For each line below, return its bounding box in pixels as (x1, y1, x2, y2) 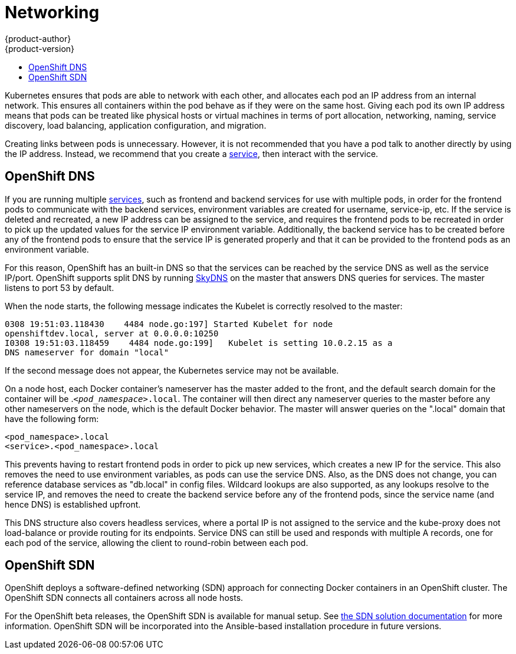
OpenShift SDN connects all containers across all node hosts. (5, 593, 244, 603)
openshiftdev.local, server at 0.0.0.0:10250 (5, 328, 219, 338)
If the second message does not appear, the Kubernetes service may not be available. (5, 365, 339, 375)
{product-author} (5, 33, 71, 44)
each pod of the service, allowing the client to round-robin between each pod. (5, 537, 308, 548)
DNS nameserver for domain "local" (5, 347, 169, 357)
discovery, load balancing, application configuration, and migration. (5, 120, 267, 130)
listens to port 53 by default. (5, 282, 114, 293)
